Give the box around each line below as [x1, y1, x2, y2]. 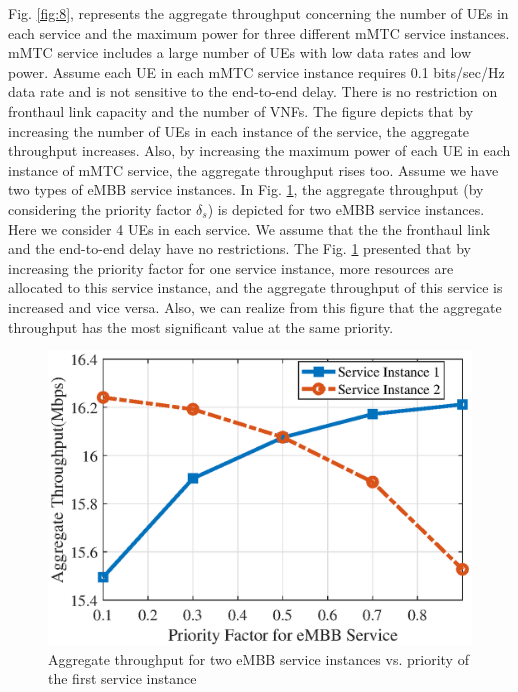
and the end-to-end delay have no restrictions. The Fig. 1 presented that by [8, 238, 471, 259]
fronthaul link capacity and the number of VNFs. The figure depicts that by [8, 100, 474, 121]
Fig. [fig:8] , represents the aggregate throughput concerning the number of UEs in [8, 3, 509, 23]
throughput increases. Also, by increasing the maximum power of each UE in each [8, 140, 511, 161]
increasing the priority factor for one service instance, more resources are [8, 257, 454, 278]
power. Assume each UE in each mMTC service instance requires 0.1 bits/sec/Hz [8, 61, 505, 82]
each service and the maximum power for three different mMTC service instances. [8, 22, 510, 43]
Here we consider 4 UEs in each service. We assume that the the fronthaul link [8, 218, 491, 239]
